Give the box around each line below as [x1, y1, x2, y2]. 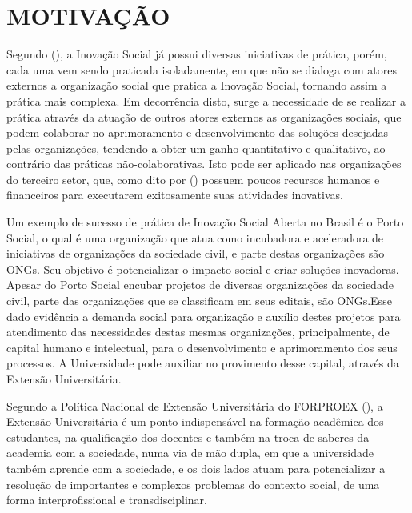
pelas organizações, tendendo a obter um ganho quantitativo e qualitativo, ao [6, 139, 386, 156]
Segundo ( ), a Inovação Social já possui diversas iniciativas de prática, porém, [6, 46, 387, 62]
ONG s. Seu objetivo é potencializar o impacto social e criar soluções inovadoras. [6, 260, 399, 277]
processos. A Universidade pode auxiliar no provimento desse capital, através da [6, 355, 399, 371]
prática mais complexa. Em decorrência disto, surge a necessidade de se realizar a [6, 92, 406, 109]
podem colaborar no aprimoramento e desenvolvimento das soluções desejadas [6, 124, 388, 141]
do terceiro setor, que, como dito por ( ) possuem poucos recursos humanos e [6, 170, 380, 187]
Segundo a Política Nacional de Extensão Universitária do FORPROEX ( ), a [6, 397, 383, 414]
